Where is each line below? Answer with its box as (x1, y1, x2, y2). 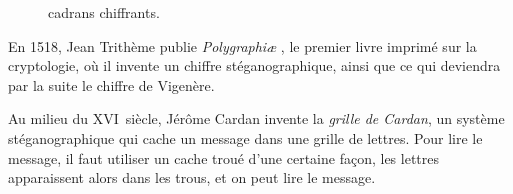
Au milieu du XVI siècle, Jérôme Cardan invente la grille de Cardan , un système (8, 108, 505, 129)
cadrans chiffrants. (48, 2, 160, 22)
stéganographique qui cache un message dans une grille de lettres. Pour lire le (8, 127, 483, 148)
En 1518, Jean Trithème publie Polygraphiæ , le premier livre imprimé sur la (8, 35, 477, 56)
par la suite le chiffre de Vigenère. (8, 74, 215, 95)
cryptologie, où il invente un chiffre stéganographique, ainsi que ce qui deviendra (8, 55, 501, 76)
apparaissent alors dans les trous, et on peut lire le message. (8, 167, 376, 188)
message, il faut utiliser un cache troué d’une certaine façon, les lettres (8, 147, 440, 168)
